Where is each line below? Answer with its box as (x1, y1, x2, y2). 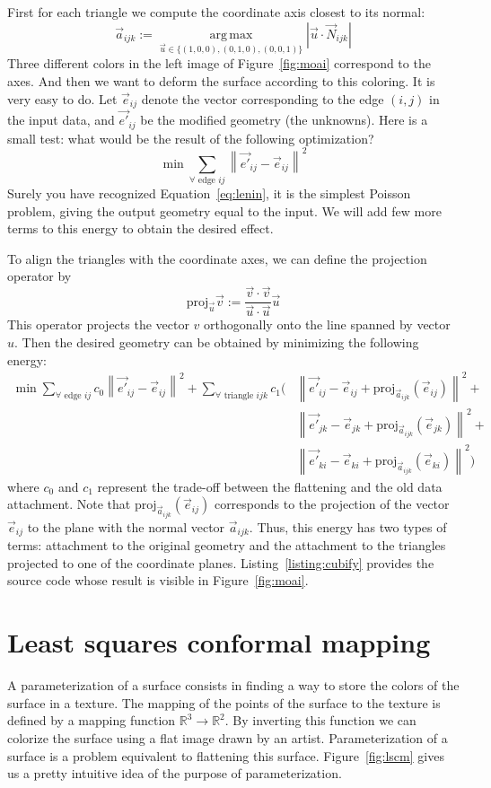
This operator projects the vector (7, 315, 189, 334)
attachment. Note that (7, 495, 131, 513)
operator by (7, 267, 72, 285)
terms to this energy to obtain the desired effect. (7, 219, 274, 238)
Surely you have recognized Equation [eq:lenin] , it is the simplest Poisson (7, 184, 411, 203)
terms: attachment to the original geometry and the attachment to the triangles (7, 536, 446, 555)
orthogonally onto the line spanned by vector (204, 315, 451, 334)
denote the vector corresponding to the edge (141, 89, 384, 108)
